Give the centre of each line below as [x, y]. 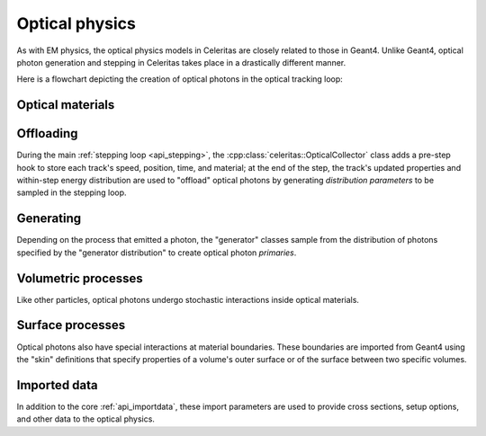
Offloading [47, 133]
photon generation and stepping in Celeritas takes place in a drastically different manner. [181, 62]
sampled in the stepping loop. [72, 192]
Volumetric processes [80, 278]
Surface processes [71, 325]
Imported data [57, 385]
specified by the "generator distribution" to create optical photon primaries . [157, 253]
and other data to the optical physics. [85, 419]
